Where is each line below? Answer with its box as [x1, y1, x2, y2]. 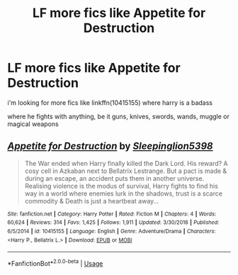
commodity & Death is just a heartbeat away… [24, 196, 159, 205]
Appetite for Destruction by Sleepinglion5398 [7, 140, 213, 152]
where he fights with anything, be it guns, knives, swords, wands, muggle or [7, 112, 230, 120]
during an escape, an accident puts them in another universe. [24, 174, 205, 182]
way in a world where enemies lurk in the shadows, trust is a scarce [24, 189, 223, 198]
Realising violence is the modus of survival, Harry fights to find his [24, 181, 218, 190]
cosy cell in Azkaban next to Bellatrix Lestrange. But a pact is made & [24, 167, 227, 175]
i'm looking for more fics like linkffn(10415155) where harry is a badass [7, 98, 212, 107]
